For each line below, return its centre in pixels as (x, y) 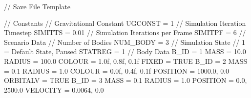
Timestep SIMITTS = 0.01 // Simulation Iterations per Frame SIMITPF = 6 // (125, 32)
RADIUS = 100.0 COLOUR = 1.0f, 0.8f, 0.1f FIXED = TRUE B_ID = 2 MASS (126, 61)
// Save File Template (37, 6)
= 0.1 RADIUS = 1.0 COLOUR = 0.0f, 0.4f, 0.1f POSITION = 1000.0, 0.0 (117, 70)
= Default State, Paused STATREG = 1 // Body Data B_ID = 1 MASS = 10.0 (125, 51)
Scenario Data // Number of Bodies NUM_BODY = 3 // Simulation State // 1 (125, 42)
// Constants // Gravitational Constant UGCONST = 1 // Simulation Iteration (125, 23)
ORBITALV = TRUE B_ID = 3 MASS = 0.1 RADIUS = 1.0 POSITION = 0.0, (125, 80)
